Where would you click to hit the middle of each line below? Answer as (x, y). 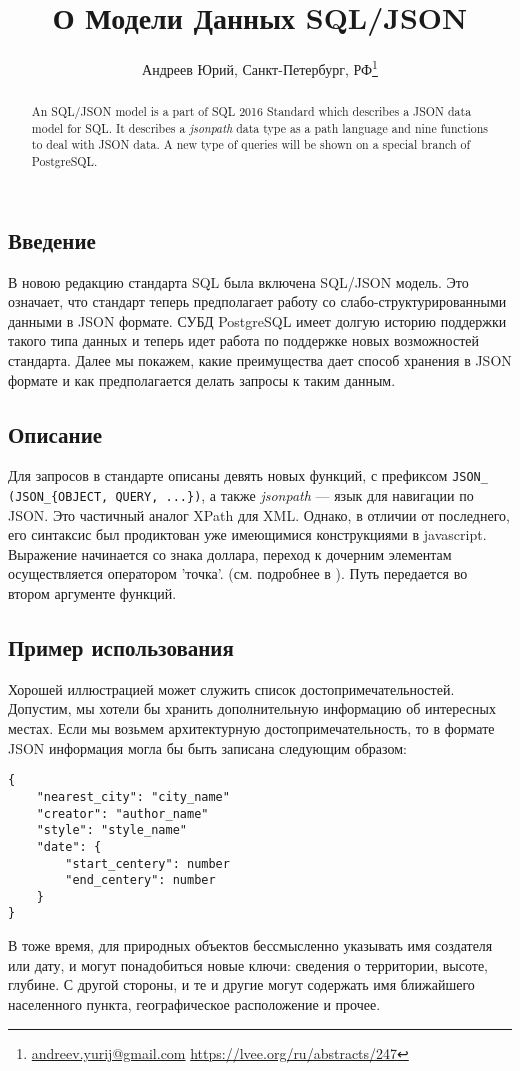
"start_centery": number (147, 863)
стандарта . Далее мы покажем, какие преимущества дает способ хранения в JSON (260, 359)
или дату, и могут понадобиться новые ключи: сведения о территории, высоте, (248, 964)
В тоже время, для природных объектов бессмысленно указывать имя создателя (250, 945)
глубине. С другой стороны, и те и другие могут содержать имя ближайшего (241, 984)
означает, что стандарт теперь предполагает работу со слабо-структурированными (257, 301)
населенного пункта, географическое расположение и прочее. (194, 1003)
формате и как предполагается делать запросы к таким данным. (202, 379)
